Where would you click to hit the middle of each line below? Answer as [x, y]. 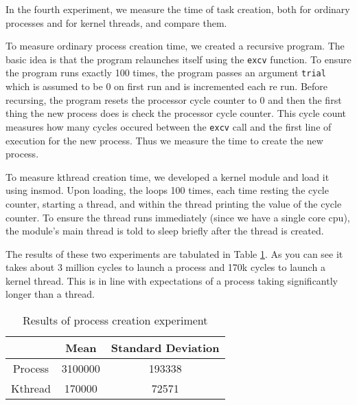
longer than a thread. [50, 294]
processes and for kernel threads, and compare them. [116, 22]
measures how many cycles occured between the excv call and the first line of [169, 126]
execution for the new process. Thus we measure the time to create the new [164, 140]
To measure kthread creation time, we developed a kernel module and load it [168, 176]
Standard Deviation [165, 348]
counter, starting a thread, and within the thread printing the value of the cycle [174, 203]
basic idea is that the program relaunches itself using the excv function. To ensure [178, 59]
